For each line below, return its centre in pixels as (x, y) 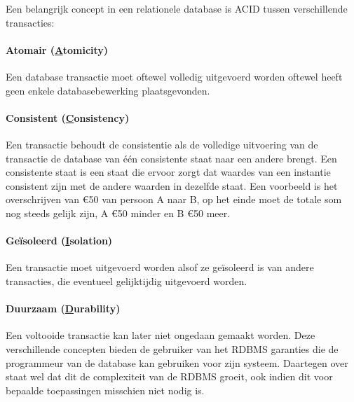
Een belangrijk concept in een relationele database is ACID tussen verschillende (177, 8)
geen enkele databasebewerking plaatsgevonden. (108, 90)
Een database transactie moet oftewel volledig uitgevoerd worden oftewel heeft (174, 76)
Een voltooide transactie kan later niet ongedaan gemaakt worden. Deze (161, 335)
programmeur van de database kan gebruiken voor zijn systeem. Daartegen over (177, 362)
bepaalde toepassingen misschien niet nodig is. (105, 390)
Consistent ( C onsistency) (68, 117)
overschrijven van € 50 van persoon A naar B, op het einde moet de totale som (174, 199)
